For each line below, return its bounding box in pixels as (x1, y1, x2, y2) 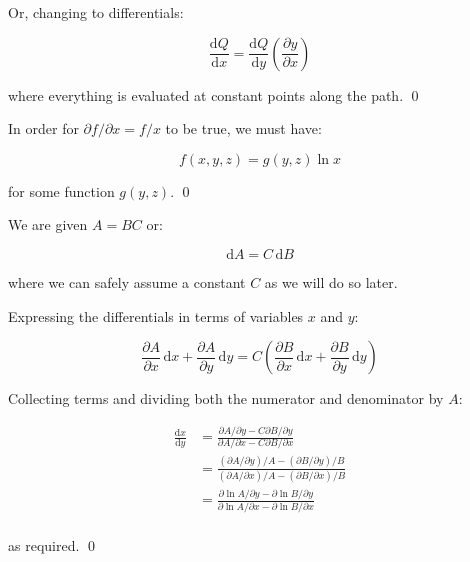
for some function (8, 180, 115, 201)
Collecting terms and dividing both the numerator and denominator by (8, 388, 444, 409)
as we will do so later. (264, 271, 398, 292)
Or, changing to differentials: (8, 2, 184, 22)
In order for (8, 118, 79, 139)
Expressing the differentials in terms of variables (8, 305, 304, 326)
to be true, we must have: (165, 118, 322, 139)
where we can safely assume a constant (8, 271, 246, 292)
